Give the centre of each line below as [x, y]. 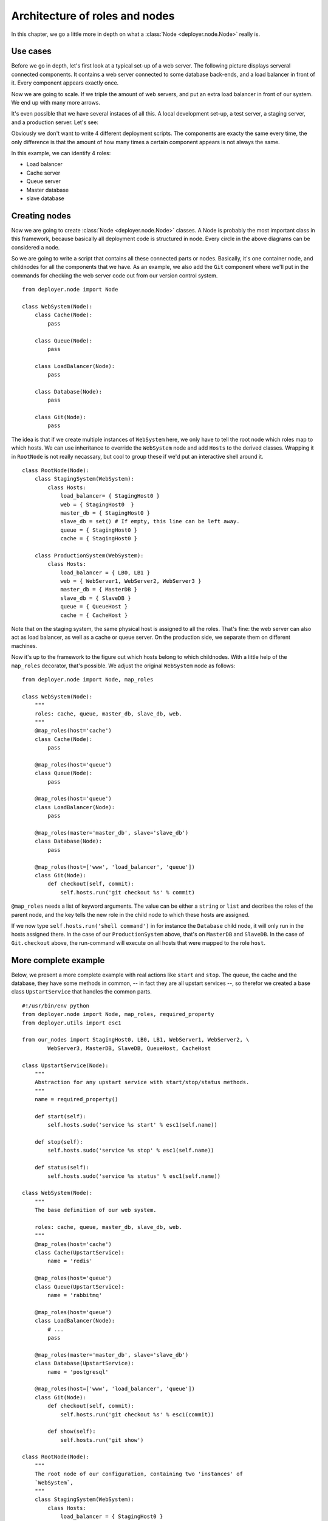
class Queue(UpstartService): [79, 1286]
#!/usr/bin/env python [56, 1006]
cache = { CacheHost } [94, 615]
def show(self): [72, 1432]
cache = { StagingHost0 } [99, 539]
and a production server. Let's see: [55, 122]
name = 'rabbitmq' [75, 1295]
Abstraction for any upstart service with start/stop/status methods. [142, 1082]
